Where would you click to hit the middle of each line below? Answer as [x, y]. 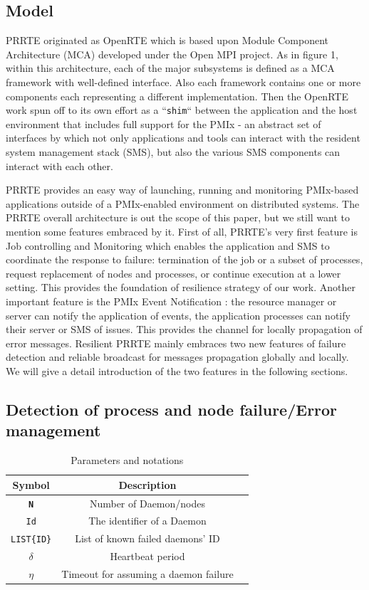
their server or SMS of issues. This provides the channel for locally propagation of [184, 329]
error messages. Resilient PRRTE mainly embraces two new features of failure [176, 343]
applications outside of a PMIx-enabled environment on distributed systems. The [183, 203]
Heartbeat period [147, 556]
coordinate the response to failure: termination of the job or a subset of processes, [184, 259]
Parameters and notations [127, 460]
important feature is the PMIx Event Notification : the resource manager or [171, 301]
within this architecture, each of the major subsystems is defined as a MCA [170, 68]
